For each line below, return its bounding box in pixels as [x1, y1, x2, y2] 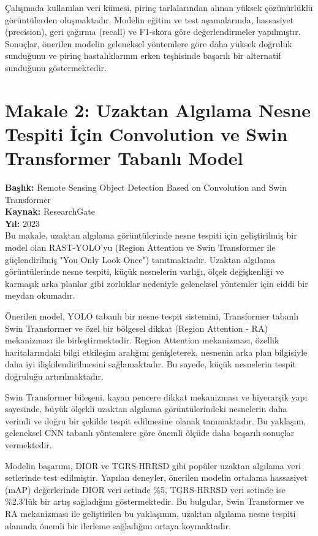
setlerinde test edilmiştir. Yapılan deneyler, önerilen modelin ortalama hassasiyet [5, 471, 308, 484]
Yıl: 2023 [5, 216, 40, 229]
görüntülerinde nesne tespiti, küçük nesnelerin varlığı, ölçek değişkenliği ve [5, 265, 284, 278]
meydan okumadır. [5, 289, 75, 302]
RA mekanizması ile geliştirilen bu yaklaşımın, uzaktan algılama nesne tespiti [5, 507, 296, 519]
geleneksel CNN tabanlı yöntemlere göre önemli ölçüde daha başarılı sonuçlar [5, 426, 295, 439]
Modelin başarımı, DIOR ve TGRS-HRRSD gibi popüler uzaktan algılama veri [5, 459, 301, 472]
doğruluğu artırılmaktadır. [5, 369, 104, 382]
